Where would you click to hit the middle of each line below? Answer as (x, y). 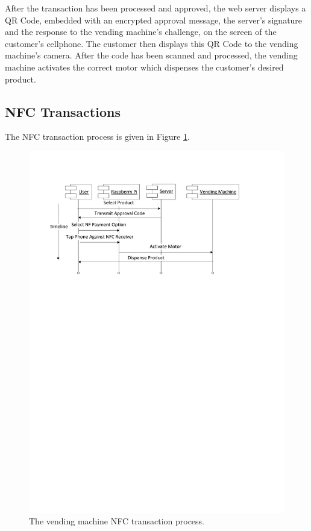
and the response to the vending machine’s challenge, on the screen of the (141, 32)
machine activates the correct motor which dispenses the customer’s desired (144, 67)
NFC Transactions (63, 111)
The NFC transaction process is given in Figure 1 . (97, 137)
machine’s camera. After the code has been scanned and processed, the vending (151, 55)
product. (20, 79)
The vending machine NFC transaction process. (117, 521)
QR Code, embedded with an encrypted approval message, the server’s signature (154, 20)
